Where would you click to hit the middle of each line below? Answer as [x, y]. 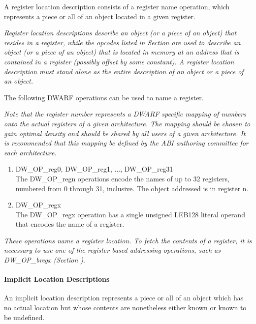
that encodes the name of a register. [70, 224]
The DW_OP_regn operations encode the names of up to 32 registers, [122, 178]
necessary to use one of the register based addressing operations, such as [112, 250]
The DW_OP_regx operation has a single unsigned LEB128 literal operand [130, 214]
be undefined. [24, 317]
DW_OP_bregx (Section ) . [45, 260]
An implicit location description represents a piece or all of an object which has [124, 298]
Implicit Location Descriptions [57, 279]
